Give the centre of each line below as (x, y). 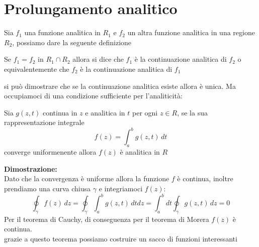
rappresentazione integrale (44, 122)
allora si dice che (98, 59)
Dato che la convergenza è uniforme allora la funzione (87, 178)
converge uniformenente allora (50, 152)
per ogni (145, 112)
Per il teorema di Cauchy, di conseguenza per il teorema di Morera (107, 219)
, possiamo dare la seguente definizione (72, 42)
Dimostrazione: (31, 168)
